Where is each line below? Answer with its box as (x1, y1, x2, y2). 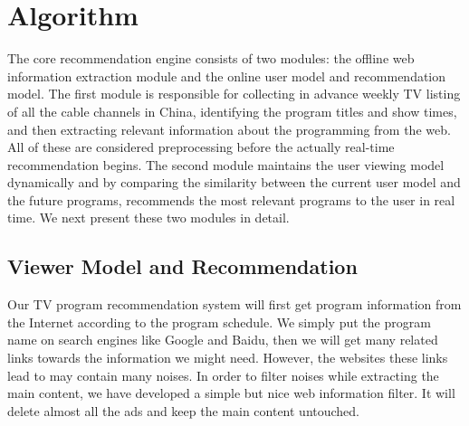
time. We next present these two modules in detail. (7, 208, 290, 227)
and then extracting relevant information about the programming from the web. (7, 119, 451, 138)
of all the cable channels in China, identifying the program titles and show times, (7, 101, 457, 120)
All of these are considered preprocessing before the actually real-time (7, 137, 395, 156)
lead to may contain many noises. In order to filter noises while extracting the (7, 365, 439, 384)
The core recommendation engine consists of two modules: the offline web (7, 49, 415, 68)
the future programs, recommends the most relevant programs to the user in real (7, 190, 455, 209)
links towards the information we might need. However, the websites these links (7, 348, 448, 367)
